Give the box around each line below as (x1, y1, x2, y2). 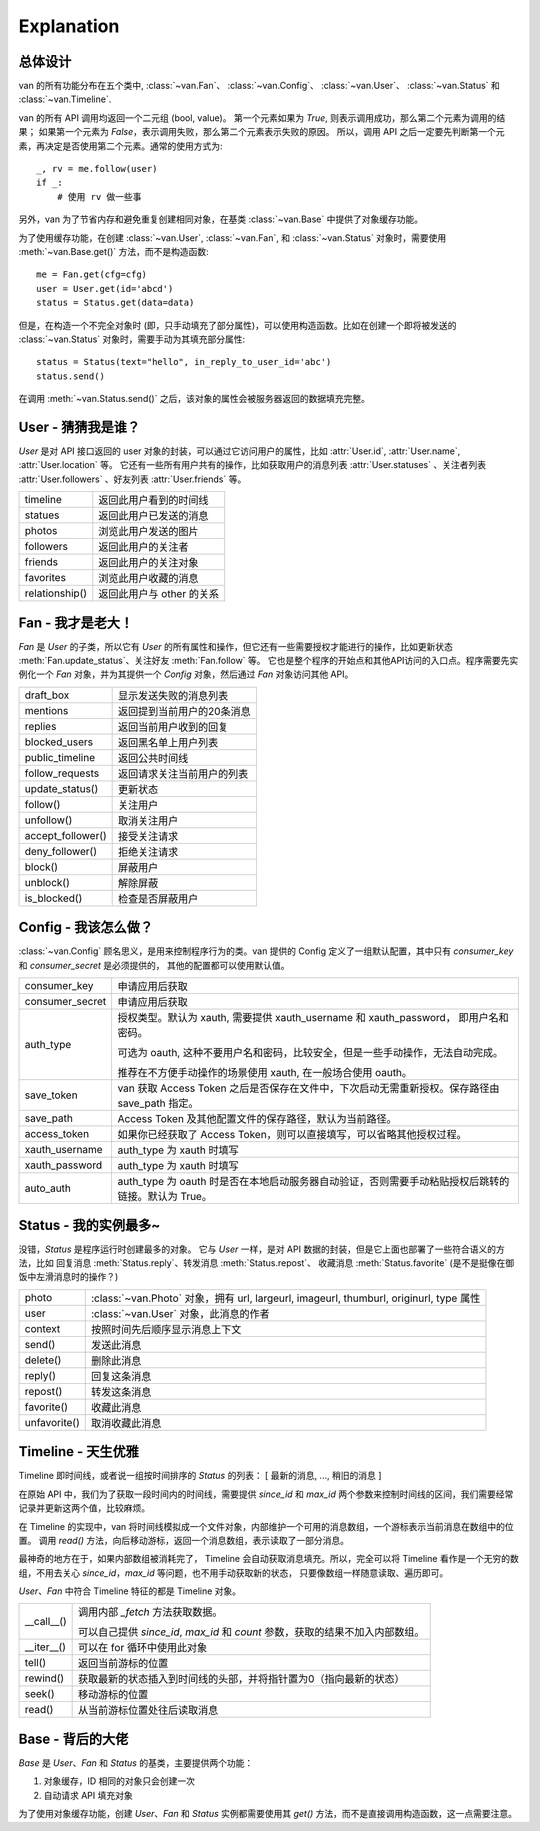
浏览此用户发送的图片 (98, 525, 199, 539)
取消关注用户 (118, 813, 179, 827)
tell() (24, 1656, 47, 1670)
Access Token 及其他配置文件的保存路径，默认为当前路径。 (117, 1112, 397, 1126)
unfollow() (24, 813, 73, 827)
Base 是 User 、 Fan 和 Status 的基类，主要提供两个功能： (18, 1757, 254, 1769)
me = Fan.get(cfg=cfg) (36, 269, 148, 280)
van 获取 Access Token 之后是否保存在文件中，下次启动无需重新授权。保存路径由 (117, 1081, 500, 1095)
